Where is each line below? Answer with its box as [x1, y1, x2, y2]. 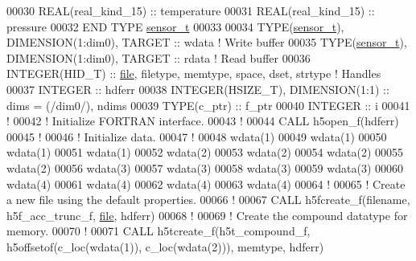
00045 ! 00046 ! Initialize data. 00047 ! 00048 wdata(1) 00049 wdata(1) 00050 [6, 128, 387, 145]
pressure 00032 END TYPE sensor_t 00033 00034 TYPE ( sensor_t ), [6, 18, 344, 35]
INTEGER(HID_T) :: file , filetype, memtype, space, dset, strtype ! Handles [6, 65, 381, 82]
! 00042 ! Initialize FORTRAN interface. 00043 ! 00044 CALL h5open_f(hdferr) [6, 112, 399, 129]
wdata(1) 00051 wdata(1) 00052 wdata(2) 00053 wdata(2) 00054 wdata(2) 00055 [6, 144, 404, 161]
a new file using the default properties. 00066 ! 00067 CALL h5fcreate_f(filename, [6, 191, 410, 208]
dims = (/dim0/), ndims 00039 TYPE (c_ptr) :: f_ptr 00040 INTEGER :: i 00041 [6, 96, 410, 113]
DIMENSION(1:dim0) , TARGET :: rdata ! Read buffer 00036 [6, 49, 311, 66]
